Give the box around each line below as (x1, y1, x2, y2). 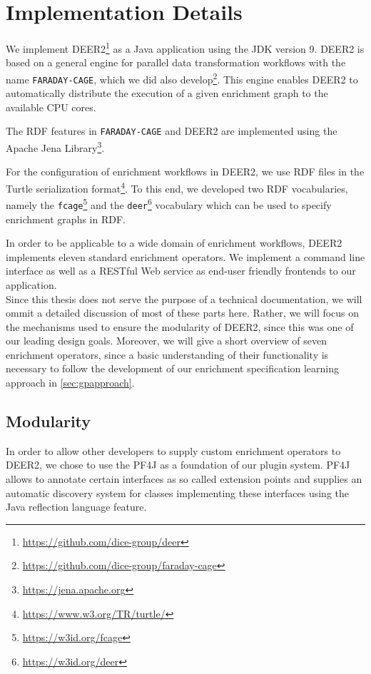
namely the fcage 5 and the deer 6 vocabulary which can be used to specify (6, 195, 332, 212)
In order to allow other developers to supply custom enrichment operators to (6, 443, 341, 458)
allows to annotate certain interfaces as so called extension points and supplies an (6, 471, 362, 486)
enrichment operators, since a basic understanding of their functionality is (6, 347, 329, 362)
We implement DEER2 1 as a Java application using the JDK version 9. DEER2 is (6, 39, 365, 56)
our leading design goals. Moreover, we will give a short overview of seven (6, 333, 327, 348)
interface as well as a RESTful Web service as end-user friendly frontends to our (6, 263, 356, 278)
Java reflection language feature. (6, 499, 147, 514)
